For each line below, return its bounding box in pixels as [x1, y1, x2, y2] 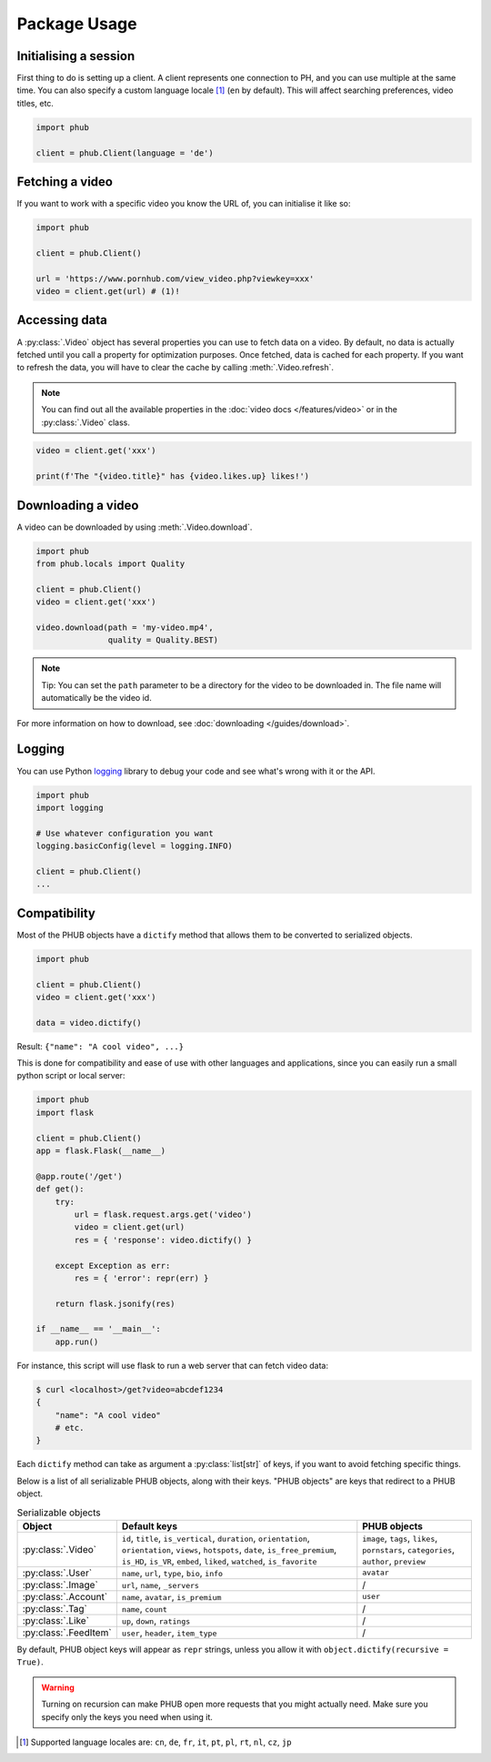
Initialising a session [16, 48, 135, 64]
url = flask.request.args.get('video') [74, 1209, 252, 1220]
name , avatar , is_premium [121, 1590, 222, 1603]
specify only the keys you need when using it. [41, 1711, 214, 1722]
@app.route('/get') [35, 1170, 123, 1181]
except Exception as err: [55, 1261, 171, 1271]
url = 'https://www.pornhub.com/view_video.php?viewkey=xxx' [35, 273, 315, 284]
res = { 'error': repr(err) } [74, 1272, 209, 1283]
